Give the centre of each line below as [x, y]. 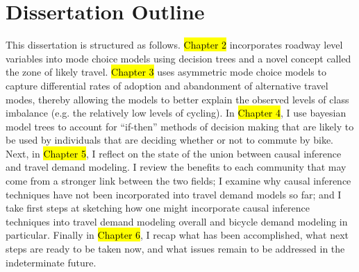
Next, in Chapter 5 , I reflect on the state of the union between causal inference [174, 153]
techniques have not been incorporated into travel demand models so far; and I [174, 194]
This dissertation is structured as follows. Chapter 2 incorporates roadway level [174, 45]
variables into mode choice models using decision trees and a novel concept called [178, 58]
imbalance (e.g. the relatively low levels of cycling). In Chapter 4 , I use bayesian [176, 113]
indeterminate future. [51, 262]
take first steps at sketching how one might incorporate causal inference [158, 208]
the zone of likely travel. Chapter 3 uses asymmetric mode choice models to [166, 72]
